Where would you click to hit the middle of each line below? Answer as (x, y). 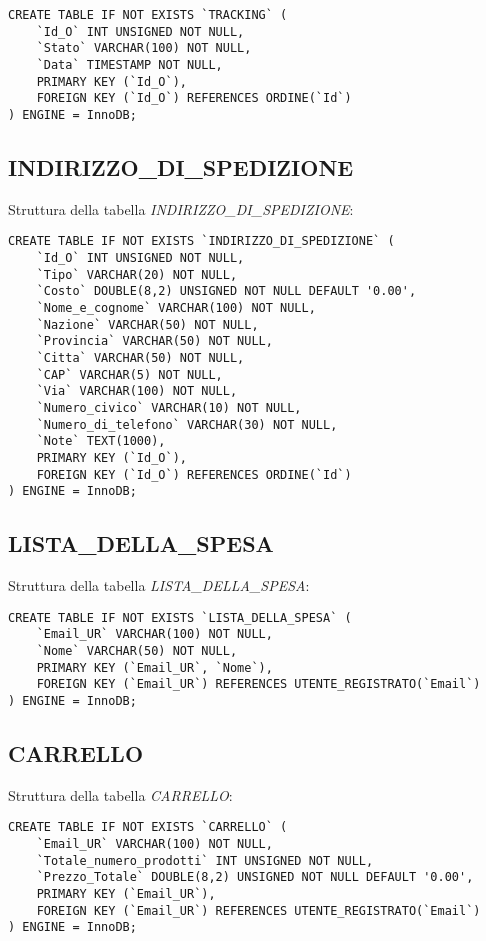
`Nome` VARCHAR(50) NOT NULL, (137, 651)
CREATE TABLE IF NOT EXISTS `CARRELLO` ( (148, 827)
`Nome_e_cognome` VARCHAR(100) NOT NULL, (176, 308)
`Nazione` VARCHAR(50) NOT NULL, (147, 324)
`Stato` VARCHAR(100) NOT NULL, (144, 48)
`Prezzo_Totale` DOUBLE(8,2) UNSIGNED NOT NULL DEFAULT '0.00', (255, 877)
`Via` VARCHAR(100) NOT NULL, (137, 391)
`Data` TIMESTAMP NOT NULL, (129, 64)
